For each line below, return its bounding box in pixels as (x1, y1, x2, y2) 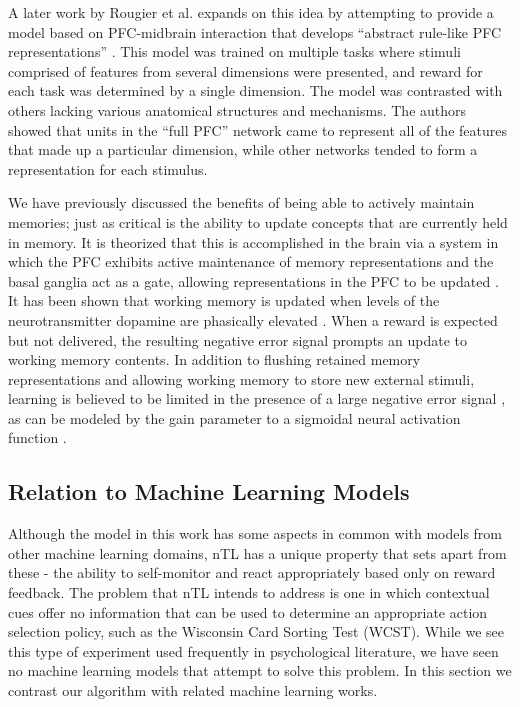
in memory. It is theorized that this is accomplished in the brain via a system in (8, 231, 499, 252)
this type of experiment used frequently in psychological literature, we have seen (8, 640, 499, 661)
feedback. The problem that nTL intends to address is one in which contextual (8, 582, 490, 603)
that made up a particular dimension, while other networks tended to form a (8, 139, 478, 160)
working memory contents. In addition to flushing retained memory (8, 349, 421, 370)
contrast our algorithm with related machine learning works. (8, 680, 378, 701)
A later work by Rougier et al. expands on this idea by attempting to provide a (8, 2, 494, 22)
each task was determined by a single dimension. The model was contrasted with (8, 80, 503, 101)
